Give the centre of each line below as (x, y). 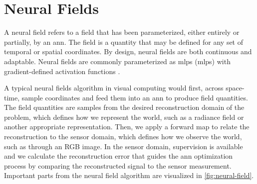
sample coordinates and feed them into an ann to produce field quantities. (135, 97)
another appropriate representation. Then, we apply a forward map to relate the (127, 127)
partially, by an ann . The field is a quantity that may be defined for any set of (124, 42)
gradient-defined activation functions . (62, 71)
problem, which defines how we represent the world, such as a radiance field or (124, 117)
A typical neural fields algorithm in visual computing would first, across (114, 88)
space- (235, 88)
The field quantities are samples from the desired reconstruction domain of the (124, 107)
